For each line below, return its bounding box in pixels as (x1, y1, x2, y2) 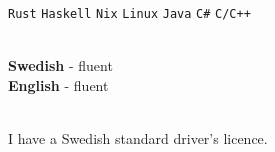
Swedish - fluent (8, 55, 113, 76)
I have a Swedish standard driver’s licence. (8, 128, 268, 149)
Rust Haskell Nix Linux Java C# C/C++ (8, 7, 251, 21)
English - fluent (8, 74, 109, 95)
